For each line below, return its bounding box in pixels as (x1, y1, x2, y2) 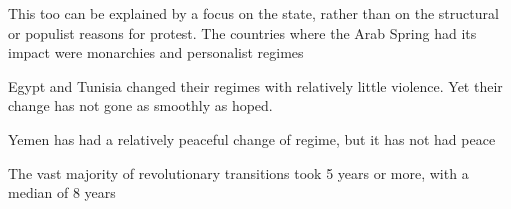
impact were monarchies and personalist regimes (8, 42, 304, 63)
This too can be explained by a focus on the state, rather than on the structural (8, 3, 499, 23)
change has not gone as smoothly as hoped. (8, 95, 273, 116)
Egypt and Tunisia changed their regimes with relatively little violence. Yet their (8, 75, 503, 96)
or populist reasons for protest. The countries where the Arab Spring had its (8, 22, 477, 43)
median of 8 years (8, 182, 116, 203)
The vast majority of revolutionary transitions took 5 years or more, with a (8, 162, 469, 183)
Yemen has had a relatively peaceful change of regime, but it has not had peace (8, 128, 496, 149)
